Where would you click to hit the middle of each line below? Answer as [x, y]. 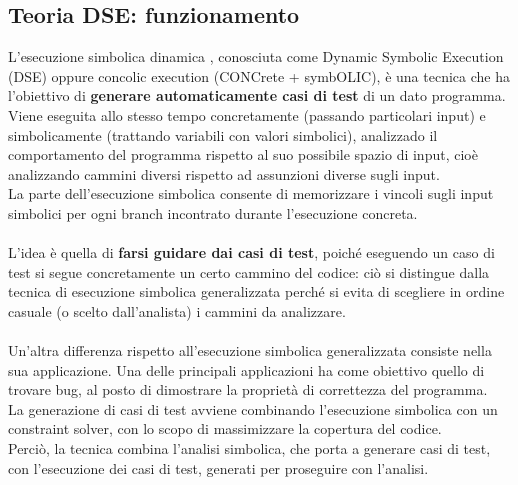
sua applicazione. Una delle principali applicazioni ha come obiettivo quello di [246, 369]
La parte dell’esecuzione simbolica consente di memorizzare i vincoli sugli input [251, 193]
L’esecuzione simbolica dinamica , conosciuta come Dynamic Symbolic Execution [256, 56]
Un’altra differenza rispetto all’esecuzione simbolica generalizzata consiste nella [250, 350]
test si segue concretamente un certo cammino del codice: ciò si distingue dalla [249, 271]
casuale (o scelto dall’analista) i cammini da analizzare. [177, 310]
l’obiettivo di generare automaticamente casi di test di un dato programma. [257, 95]
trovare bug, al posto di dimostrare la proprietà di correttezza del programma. [248, 389]
